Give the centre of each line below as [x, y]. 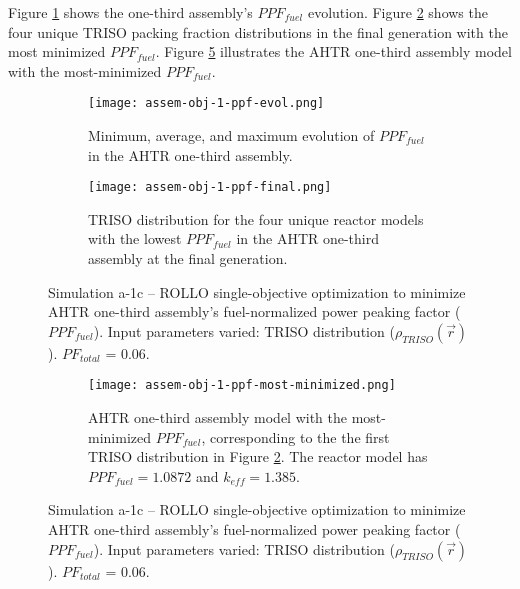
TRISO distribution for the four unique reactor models [256, 218]
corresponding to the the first [299, 436]
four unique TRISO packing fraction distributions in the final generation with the [258, 31]
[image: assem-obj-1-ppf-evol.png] [206, 103]
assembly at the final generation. [188, 258]
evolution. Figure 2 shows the [397, 12]
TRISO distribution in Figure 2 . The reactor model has [258, 456]
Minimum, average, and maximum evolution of [231, 135]
